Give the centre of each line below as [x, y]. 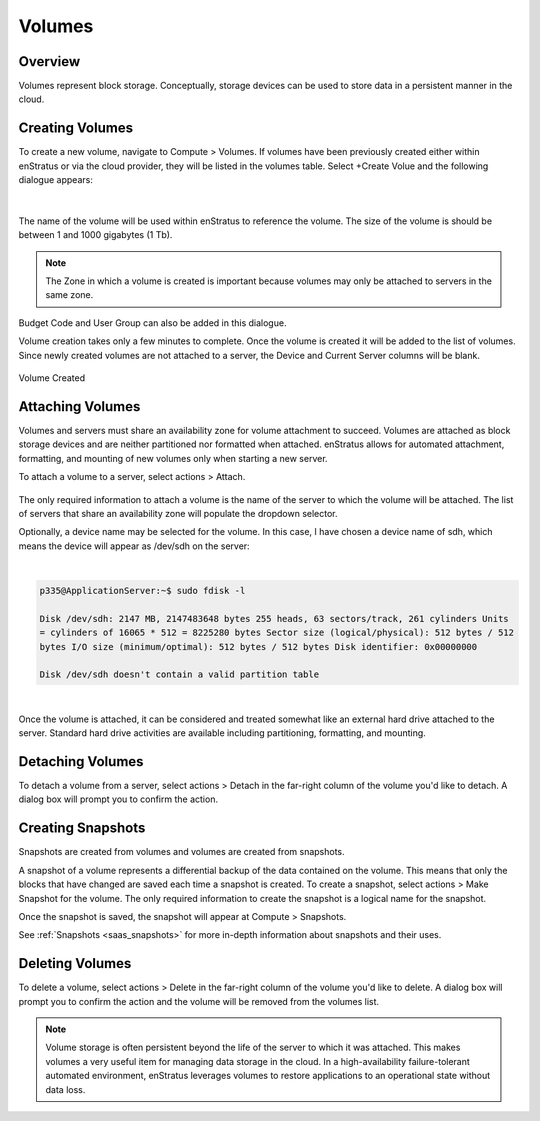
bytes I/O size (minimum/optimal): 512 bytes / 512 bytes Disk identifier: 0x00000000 [258, 646]
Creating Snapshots [82, 828]
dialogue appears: [56, 180]
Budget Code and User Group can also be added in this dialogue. [152, 322]
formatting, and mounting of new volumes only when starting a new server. [173, 458]
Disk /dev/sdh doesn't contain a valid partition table [179, 674]
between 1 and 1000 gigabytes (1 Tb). [95, 235]
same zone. [69, 295]
